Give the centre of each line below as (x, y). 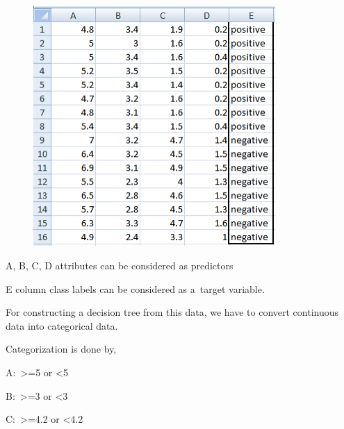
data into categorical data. (62, 325)
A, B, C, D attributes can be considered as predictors (120, 266)
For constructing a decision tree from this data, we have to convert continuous (172, 312)
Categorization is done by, (61, 349)
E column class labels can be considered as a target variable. (135, 288)
